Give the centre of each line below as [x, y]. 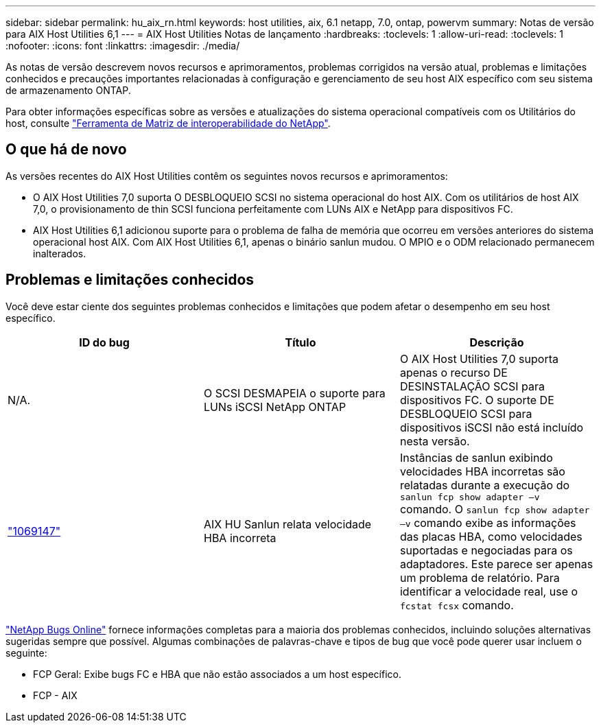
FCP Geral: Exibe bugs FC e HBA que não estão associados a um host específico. [217, 674]
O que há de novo [66, 150]
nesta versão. [435, 441]
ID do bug [104, 342]
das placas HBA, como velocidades [491, 536]
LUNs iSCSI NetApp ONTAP [275, 407]
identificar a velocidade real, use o [489, 591]
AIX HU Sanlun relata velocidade [287, 525]
